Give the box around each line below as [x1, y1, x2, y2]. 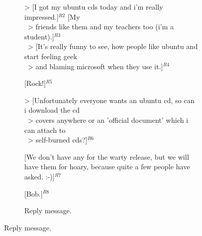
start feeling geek [24, 51, 77, 61]
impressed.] [24, 11, 59, 22]
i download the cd [24, 105, 80, 115]
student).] [24, 31, 54, 41]
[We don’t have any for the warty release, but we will [24, 151, 189, 162]
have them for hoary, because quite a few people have [24, 161, 190, 172]
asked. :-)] [24, 171, 55, 181]
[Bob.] [24, 188, 43, 199]
